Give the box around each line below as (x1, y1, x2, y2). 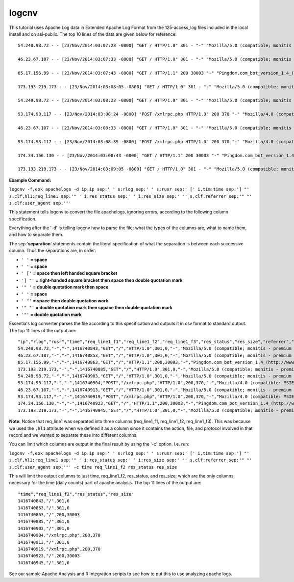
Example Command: (9, 177, 51, 183)
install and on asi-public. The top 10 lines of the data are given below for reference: (9, 31, 177, 37)
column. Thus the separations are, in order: (9, 248, 97, 254)
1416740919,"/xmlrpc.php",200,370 (18, 546, 100, 552)
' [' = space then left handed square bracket (21, 270, 118, 276)
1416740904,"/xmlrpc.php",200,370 (18, 532, 100, 538)
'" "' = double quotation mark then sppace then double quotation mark (21, 305, 173, 311)
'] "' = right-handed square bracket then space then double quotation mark (21, 277, 183, 283)
